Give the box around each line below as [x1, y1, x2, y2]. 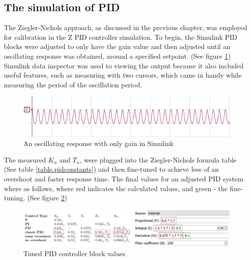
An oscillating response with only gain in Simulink [23, 138, 174, 148]
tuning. [4, 193, 25, 203]
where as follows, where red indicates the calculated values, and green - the [4, 183, 228, 193]
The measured [4, 154, 46, 164]
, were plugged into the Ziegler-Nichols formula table [79, 154, 237, 164]
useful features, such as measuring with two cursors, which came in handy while [4, 70, 242, 80]
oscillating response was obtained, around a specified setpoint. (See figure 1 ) [4, 50, 231, 61]
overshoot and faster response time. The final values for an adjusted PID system [4, 173, 243, 183]
